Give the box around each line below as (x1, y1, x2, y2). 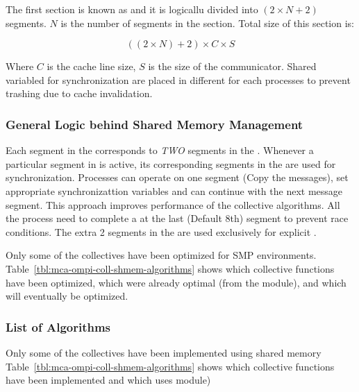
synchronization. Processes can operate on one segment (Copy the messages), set (6, 170, 349, 185)
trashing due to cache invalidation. (6, 86, 153, 101)
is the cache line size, (47, 59, 136, 74)
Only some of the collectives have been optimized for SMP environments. (6, 248, 317, 262)
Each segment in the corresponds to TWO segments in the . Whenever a (6, 143, 314, 157)
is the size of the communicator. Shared (148, 59, 317, 74)
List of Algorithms (6, 318, 111, 335)
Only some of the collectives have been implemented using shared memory (6, 345, 322, 359)
